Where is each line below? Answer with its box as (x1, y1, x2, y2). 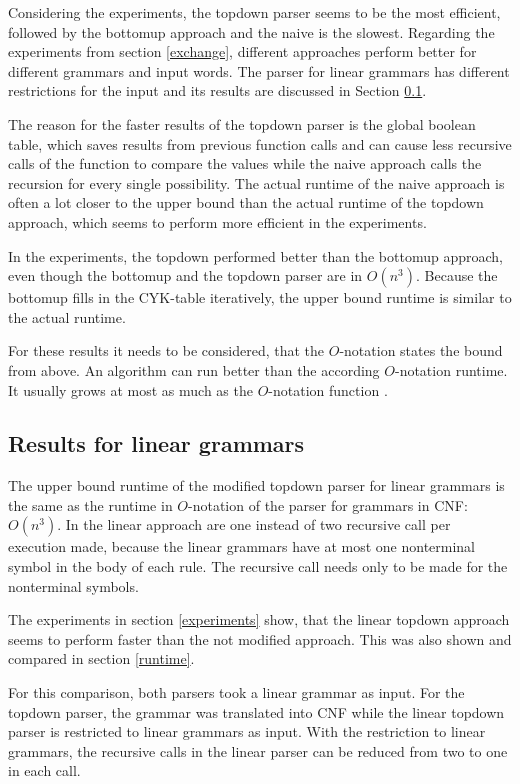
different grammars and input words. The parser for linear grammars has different (8, 60, 510, 81)
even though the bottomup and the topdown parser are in (8, 265, 363, 286)
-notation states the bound (339, 340, 503, 361)
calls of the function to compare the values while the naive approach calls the (8, 153, 482, 174)
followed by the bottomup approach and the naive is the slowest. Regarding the (8, 21, 495, 42)
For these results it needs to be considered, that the (8, 340, 325, 361)
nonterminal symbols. (8, 575, 139, 596)
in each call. (8, 760, 81, 781)
